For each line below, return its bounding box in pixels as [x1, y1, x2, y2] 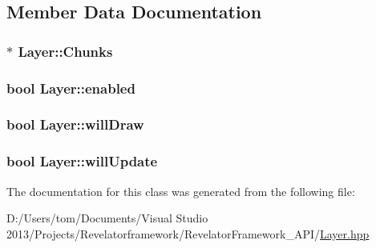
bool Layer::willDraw [6, 114, 144, 134]
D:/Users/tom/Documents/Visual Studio [6, 210, 208, 226]
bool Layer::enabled [6, 78, 135, 98]
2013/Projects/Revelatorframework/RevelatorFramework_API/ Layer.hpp [6, 225, 370, 242]
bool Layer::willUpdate [6, 151, 158, 171]
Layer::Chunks [18, 41, 113, 61]
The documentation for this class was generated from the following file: [6, 182, 355, 199]
